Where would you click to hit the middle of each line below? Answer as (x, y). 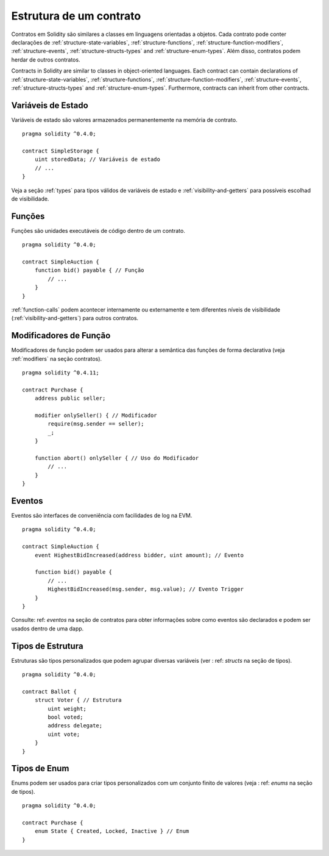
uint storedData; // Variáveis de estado (97, 159)
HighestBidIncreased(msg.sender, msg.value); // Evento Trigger (146, 589)
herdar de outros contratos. (46, 59)
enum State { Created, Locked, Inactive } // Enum (112, 831)
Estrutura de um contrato (76, 16)
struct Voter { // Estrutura (78, 700)
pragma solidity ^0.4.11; (61, 373)
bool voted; (65, 717)
